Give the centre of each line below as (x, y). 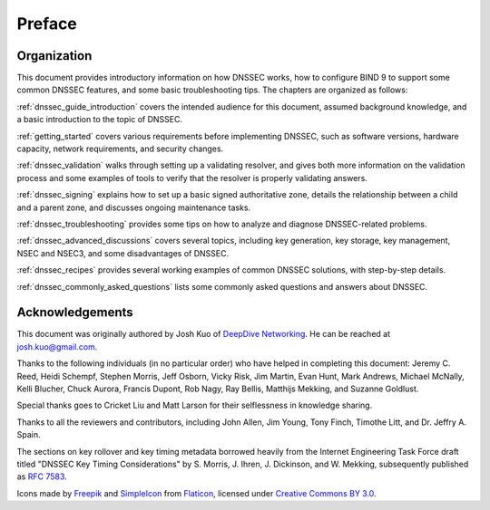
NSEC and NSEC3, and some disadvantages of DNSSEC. (123, 253)
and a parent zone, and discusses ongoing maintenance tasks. (134, 207)
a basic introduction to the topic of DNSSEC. (100, 120)
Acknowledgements (75, 313)
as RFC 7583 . (42, 476)
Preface (47, 24)
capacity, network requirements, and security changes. (120, 149)
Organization (54, 56)
